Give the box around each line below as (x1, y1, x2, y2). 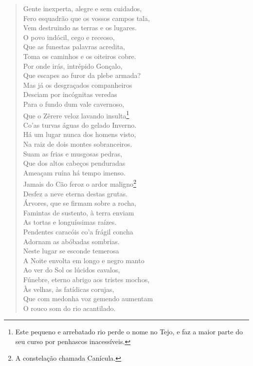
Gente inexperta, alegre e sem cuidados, (23, 3, 142, 13)
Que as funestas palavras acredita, (23, 41, 126, 52)
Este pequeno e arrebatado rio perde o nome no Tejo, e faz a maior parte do (15, 327, 243, 337)
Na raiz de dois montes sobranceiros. (23, 138, 132, 149)
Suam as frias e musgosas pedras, (23, 148, 122, 158)
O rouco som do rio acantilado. (23, 303, 116, 313)
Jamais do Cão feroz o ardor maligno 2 (23, 177, 136, 189)
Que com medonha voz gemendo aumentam (23, 293, 153, 304)
